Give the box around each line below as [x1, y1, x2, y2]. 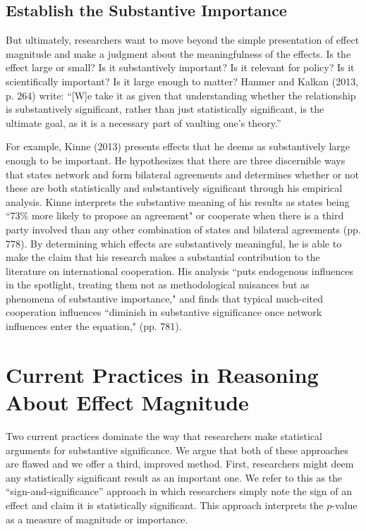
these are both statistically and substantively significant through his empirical [6, 181, 343, 195]
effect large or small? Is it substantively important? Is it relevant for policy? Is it [6, 60, 355, 75]
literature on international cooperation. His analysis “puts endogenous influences [6, 263, 353, 278]
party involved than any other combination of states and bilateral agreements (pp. [6, 221, 361, 236]
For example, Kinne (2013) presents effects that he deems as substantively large [6, 139, 350, 154]
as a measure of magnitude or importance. [6, 511, 188, 526]
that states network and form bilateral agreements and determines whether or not [6, 166, 360, 181]
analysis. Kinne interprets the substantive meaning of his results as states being [6, 194, 350, 209]
